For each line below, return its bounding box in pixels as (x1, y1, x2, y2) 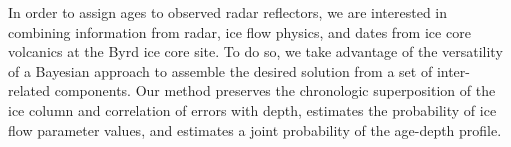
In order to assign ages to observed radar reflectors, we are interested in (8, 2, 448, 22)
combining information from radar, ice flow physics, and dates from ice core (8, 21, 471, 42)
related (8, 80, 51, 101)
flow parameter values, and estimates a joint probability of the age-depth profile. (8, 119, 502, 140)
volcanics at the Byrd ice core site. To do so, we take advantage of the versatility (8, 41, 503, 62)
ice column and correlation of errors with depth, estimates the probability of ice (8, 99, 497, 120)
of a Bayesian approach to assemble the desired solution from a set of (8, 60, 433, 81)
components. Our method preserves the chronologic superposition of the (54, 80, 496, 101)
